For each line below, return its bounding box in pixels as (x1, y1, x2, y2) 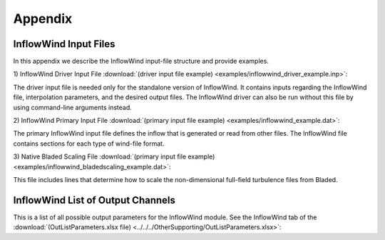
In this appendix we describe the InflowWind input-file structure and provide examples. (13, 57, 269, 66)
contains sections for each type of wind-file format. (13, 139, 165, 148)
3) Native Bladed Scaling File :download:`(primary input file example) (13, 152, 215, 161)
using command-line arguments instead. (13, 103, 132, 111)
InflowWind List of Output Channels (13, 194, 176, 206)
